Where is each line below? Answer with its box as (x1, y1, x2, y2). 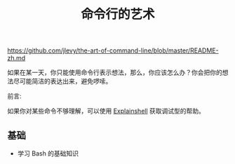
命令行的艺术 (80, 6, 155, 22)
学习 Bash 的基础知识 (17, 149, 79, 158)
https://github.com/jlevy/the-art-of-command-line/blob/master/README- (7, 46, 219, 55)
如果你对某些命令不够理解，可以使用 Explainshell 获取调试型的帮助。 (7, 107, 206, 116)
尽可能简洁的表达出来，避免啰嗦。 (13, 77, 112, 86)
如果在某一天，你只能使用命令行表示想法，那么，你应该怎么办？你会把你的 (7, 68, 222, 77)
